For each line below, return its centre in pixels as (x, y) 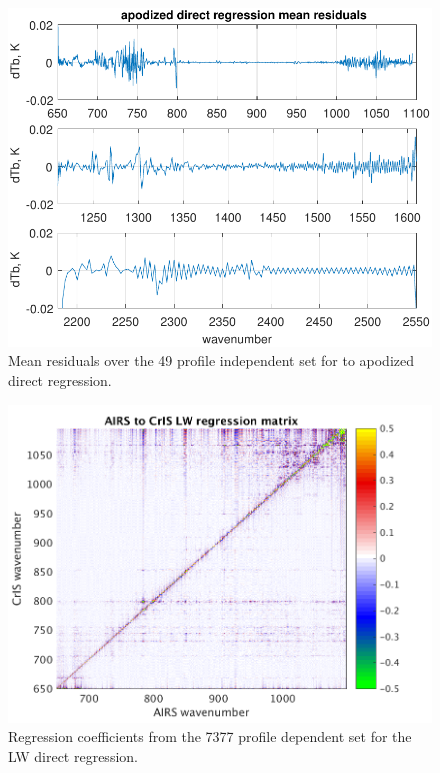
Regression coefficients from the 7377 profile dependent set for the (210, 736)
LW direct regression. (73, 755)
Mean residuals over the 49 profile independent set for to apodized (211, 360)
